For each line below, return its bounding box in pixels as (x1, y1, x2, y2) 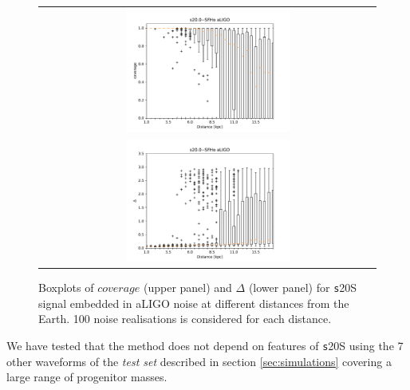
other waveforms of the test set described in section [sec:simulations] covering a (6, 353, 392, 369)
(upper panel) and (143, 279, 232, 296)
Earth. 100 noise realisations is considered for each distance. (38, 310, 332, 327)
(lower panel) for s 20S (248, 279, 357, 296)
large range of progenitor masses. (6, 368, 168, 385)
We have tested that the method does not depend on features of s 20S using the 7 (6, 337, 404, 354)
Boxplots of (38, 279, 94, 296)
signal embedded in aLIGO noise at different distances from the (38, 294, 349, 311)
